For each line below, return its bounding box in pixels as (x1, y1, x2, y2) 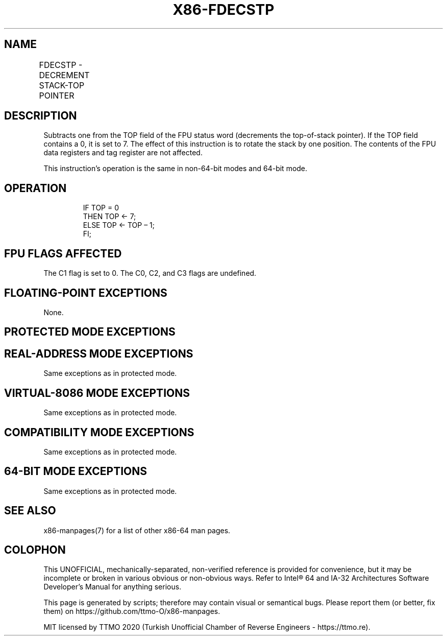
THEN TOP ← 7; (83, 212, 136, 221)
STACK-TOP (39, 80, 85, 90)
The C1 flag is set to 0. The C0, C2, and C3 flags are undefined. (43, 269, 257, 278)
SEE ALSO (4, 504, 56, 517)
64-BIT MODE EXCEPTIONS (4, 465, 147, 478)
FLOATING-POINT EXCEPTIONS (4, 286, 167, 299)
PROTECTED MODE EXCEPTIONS (4, 325, 176, 339)
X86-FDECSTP (172, 1, 275, 18)
